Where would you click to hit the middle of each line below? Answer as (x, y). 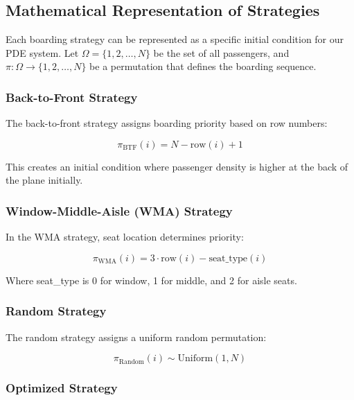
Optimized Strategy (62, 388)
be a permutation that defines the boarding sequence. (203, 66)
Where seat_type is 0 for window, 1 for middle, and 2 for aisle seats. (151, 280)
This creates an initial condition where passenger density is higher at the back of (177, 166)
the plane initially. (44, 180)
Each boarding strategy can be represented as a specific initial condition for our (175, 39)
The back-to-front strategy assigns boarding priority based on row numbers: (167, 123)
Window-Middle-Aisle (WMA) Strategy (119, 210)
